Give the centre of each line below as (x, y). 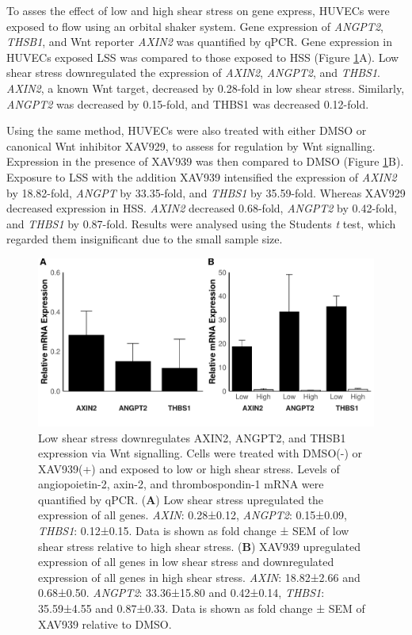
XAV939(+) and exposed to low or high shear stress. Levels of (189, 468)
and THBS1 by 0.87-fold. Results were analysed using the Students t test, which (201, 223)
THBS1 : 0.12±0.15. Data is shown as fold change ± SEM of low (194, 531)
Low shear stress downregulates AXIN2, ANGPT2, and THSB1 (192, 437)
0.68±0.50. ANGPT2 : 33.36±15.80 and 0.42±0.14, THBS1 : (181, 593)
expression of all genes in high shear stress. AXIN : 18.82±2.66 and (199, 577)
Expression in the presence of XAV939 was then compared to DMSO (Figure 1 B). (205, 161)
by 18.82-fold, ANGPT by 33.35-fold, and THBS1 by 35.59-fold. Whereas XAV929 (206, 192)
